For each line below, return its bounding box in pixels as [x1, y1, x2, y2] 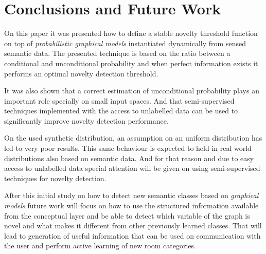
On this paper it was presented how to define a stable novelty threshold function [4, 28, 258, 38]
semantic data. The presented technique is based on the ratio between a [4, 48, 230, 58]
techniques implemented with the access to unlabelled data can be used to [4, 105, 238, 116]
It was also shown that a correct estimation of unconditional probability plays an [4, 85, 259, 96]
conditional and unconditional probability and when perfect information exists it [4, 57, 258, 68]
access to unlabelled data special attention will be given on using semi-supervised [4, 163, 260, 173]
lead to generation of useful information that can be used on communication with [4, 230, 261, 241]
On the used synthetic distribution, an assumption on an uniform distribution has [4, 132, 262, 143]
